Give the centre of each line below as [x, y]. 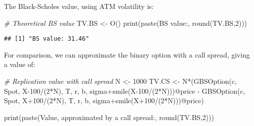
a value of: [20, 64]
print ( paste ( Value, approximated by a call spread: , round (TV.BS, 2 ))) [109, 117]
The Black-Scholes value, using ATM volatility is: [79, 6]
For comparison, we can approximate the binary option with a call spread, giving [127, 54]
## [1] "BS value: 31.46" [47, 39]
